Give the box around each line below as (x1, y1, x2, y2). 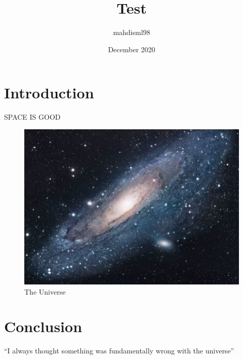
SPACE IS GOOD (4, 112, 61, 122)
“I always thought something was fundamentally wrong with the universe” (4, 345, 234, 356)
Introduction (4, 82, 94, 103)
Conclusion (4, 316, 83, 337)
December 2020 (108, 44, 155, 54)
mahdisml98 (113, 27, 150, 38)
